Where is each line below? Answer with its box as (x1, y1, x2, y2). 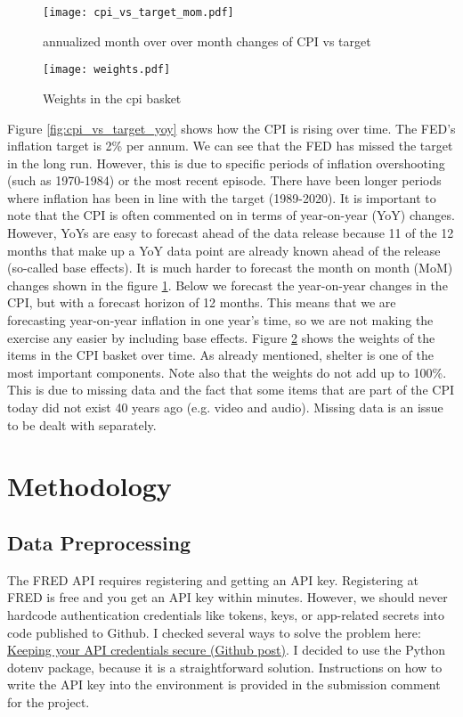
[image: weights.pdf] (43, 63, 171, 77)
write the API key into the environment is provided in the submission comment (7, 675, 441, 694)
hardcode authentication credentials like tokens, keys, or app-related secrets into (7, 605, 444, 623)
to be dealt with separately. (7, 415, 157, 434)
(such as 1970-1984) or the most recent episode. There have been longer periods (7, 171, 442, 190)
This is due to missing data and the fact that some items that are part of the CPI (7, 380, 454, 399)
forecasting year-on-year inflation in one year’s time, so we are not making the (7, 311, 434, 330)
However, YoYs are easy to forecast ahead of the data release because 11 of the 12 (7, 224, 454, 242)
